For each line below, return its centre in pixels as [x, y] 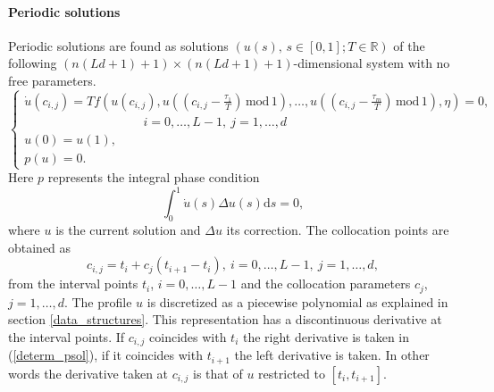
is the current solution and [128, 230]
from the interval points [73, 284]
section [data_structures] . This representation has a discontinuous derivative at [225, 319]
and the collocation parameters [326, 284]
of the [409, 45]
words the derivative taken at [88, 373]
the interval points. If [67, 336]
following [33, 63]
